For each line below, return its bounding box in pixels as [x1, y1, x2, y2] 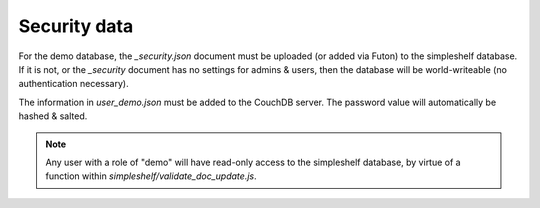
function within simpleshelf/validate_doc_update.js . [45, 170, 257, 182]
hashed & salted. [18, 110, 88, 122]
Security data [18, 15, 134, 37]
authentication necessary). [18, 78, 129, 90]
